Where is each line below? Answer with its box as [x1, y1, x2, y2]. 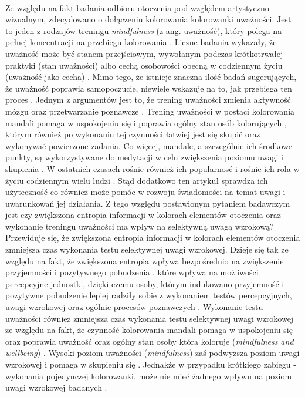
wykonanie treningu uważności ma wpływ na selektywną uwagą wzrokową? [5, 220, 274, 232]
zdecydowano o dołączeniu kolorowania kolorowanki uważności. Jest [48, 13, 292, 25]
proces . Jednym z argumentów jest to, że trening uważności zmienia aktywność [5, 93, 292, 106]
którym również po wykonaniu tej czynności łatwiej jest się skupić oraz [5, 128, 260, 140]
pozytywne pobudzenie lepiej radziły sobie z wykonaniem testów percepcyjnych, [5, 289, 292, 301]
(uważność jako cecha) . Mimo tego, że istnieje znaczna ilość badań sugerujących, [5, 70, 297, 83]
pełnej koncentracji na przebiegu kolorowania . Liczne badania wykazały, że [5, 36, 277, 48]
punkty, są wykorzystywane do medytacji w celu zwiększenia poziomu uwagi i [5, 151, 283, 163]
